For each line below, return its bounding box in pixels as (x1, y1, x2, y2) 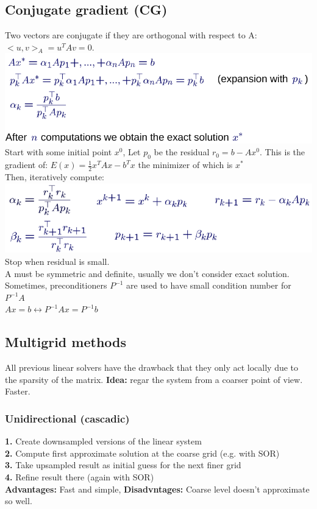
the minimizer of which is (138, 158, 233, 171)
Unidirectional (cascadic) (5, 410, 130, 426)
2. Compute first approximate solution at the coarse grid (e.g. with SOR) (5, 446, 280, 459)
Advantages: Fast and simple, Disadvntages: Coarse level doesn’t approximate (5, 482, 310, 495)
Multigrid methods (5, 332, 127, 351)
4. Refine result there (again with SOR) (5, 470, 154, 483)
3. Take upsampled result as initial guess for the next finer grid (5, 458, 241, 471)
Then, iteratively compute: (5, 170, 104, 183)
